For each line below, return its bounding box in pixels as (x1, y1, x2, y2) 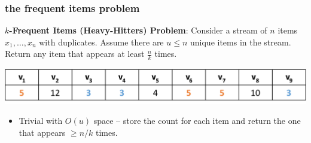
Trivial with (19, 114, 63, 127)
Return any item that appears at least (5, 47, 145, 60)
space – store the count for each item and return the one (93, 114, 301, 127)
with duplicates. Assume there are (39, 35, 164, 48)
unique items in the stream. (190, 35, 291, 48)
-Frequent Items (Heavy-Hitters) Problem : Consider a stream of (9, 24, 267, 36)
